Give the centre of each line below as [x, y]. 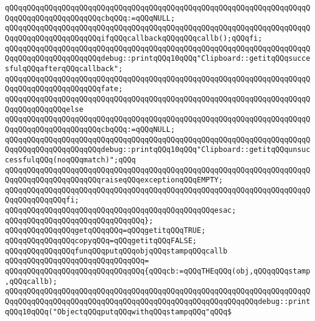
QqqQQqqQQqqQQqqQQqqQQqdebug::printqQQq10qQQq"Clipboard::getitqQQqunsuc [158, 150]
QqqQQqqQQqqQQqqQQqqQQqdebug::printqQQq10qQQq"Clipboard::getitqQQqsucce [158, 59]
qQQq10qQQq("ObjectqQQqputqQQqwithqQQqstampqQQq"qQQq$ [119, 312]
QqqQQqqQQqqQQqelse [44, 109]
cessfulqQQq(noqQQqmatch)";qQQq [70, 160]
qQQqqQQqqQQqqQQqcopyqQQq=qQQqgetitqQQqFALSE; [101, 241]
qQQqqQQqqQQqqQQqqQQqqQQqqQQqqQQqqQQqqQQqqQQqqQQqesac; [121, 211]
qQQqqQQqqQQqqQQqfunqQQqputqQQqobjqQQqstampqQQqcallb [116, 251]
